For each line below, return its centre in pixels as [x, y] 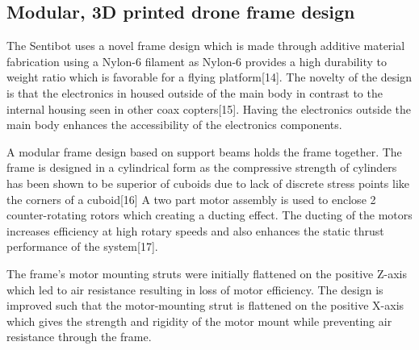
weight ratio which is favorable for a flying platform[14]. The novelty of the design [209, 77]
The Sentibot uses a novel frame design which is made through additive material [206, 46]
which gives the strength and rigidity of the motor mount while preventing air [199, 321]
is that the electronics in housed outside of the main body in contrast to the [195, 92]
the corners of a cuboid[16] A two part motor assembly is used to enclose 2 [191, 199]
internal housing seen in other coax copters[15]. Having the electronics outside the [209, 108]
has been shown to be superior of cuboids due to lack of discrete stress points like [208, 183]
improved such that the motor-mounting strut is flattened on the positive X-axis [205, 305]
